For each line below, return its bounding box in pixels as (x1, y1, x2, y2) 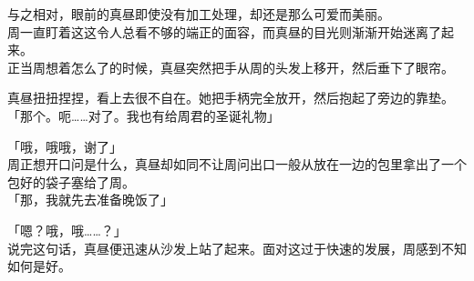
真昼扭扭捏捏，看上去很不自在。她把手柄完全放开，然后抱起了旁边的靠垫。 (7, 88, 454, 107)
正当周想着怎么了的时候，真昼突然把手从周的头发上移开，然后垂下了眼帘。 (7, 57, 454, 76)
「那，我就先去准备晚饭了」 (7, 190, 173, 209)
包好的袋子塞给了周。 (7, 172, 135, 191)
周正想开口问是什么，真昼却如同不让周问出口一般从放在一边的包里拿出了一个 (7, 155, 467, 174)
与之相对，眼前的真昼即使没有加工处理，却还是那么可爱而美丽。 (7, 5, 390, 23)
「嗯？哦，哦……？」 (7, 220, 127, 239)
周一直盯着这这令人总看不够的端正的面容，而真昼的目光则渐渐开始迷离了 (7, 22, 441, 41)
